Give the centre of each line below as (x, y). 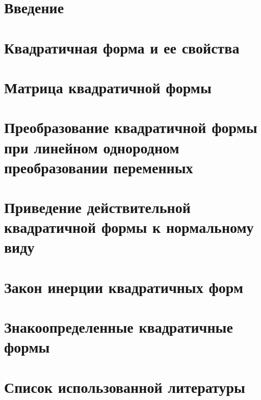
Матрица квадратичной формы (108, 87)
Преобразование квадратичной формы (131, 127)
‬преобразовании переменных (99, 167)
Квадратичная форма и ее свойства (122, 47)
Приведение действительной (97, 207)
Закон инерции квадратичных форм (124, 287)
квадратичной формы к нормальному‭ (129, 227)
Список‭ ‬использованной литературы (125, 386)
